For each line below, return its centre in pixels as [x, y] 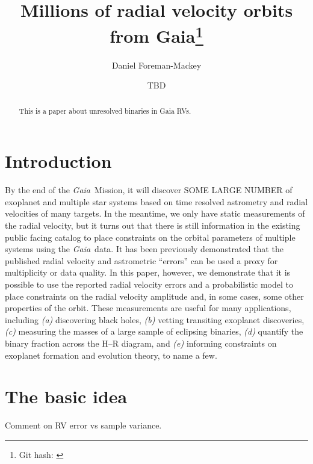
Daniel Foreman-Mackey [156, 65]
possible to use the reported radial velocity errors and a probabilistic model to [149, 284]
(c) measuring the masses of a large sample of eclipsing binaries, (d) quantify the [154, 331]
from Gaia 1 [156, 35]
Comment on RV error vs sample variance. [83, 425]
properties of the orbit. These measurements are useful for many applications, [148, 308]
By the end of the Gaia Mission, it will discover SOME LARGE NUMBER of [149, 190]
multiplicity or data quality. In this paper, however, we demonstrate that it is [148, 272]
